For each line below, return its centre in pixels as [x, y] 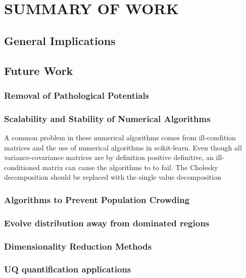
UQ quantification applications [68, 269]
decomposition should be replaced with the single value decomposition [113, 177]
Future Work [39, 70]
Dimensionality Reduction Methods [78, 246]
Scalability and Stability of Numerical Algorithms [107, 118]
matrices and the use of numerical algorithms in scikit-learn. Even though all [123, 147]
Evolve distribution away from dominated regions [107, 223]
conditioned [22, 167]
